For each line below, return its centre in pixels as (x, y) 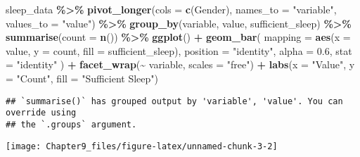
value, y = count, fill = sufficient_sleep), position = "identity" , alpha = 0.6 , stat (179, 50)
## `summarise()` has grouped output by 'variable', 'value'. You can (174, 101)
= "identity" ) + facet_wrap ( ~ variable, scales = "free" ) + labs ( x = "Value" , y (180, 64)
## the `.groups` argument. (71, 124)
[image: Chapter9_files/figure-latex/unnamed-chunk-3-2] (142, 146)
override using (41, 113)
